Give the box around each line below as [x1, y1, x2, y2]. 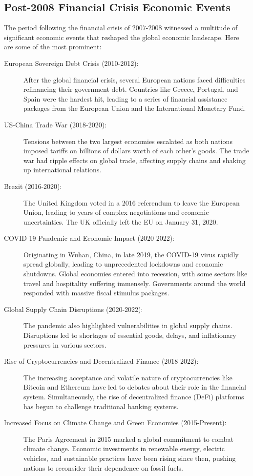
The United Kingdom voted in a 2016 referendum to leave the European [23, 197, 240, 207]
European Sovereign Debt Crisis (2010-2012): [4, 58, 139, 68]
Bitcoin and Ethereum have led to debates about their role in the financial [23, 382, 246, 392]
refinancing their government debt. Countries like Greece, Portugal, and [23, 84, 238, 94]
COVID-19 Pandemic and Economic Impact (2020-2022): [4, 233, 175, 243]
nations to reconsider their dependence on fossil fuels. [23, 462, 183, 473]
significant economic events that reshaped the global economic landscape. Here [4, 32, 239, 42]
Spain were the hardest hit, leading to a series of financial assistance [23, 93, 228, 103]
